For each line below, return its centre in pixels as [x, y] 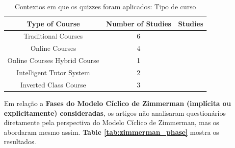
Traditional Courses [53, 36]
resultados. [20, 141]
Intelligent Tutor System [53, 72]
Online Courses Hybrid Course [53, 60]
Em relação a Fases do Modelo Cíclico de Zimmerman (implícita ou [117, 103]
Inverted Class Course [53, 84]
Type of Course [53, 23]
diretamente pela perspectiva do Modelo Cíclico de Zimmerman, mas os [112, 122]
